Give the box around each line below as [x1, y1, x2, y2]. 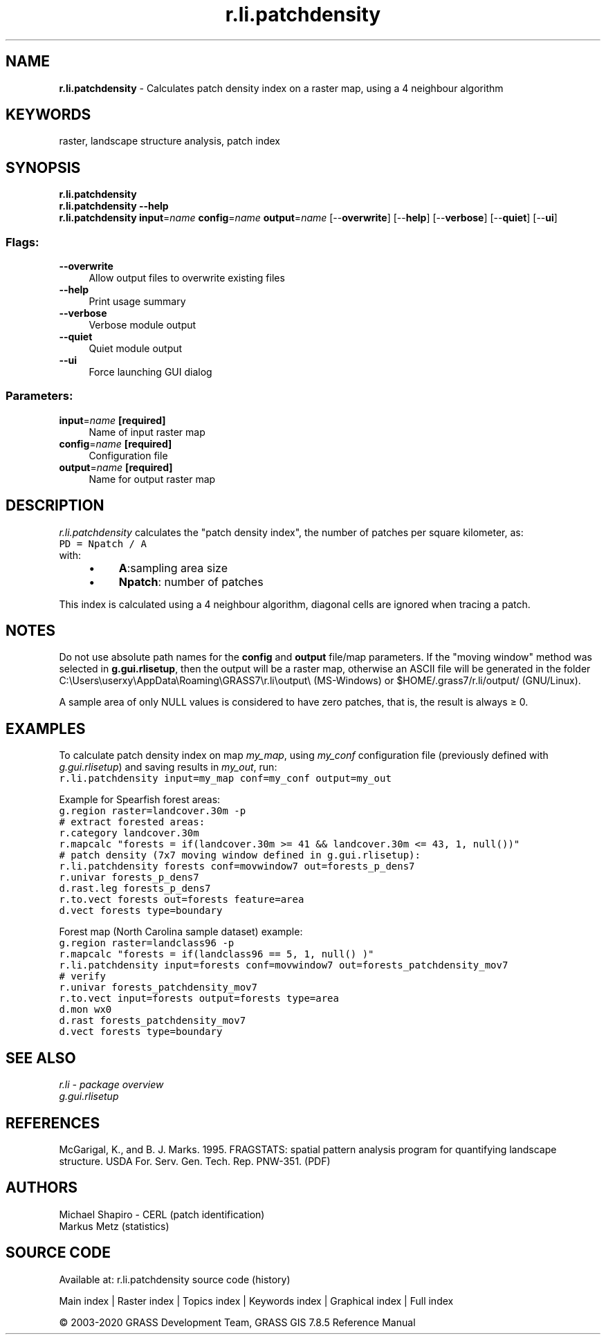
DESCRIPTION [6, 497, 104, 515]
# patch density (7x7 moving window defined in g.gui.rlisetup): [59, 850, 421, 861]
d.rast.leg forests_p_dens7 [59, 883, 211, 894]
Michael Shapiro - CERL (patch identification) [59, 1208, 265, 1220]
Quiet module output [89, 342, 183, 355]
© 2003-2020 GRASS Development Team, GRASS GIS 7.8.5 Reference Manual [59, 1316, 416, 1328]
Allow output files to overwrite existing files [89, 272, 285, 284]
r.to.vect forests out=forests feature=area [59, 894, 304, 906]
